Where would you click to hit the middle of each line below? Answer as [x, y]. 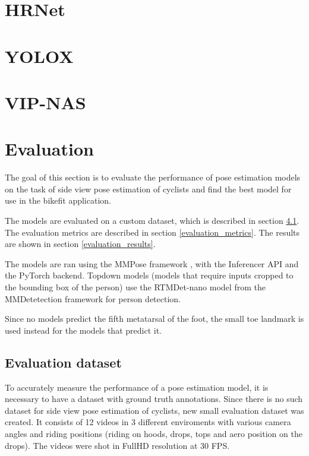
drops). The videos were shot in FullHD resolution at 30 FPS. [117, 445]
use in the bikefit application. [58, 200]
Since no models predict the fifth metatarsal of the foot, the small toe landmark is [154, 319]
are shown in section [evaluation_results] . [80, 244]
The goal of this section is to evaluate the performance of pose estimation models [153, 177]
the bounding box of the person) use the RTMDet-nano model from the [135, 287]
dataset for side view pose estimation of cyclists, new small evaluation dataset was [154, 410]
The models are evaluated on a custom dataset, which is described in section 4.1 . [152, 221]
